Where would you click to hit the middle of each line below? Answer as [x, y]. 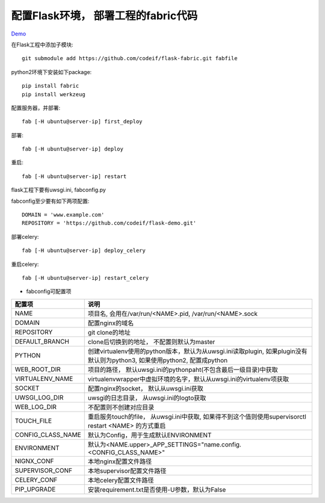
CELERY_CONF [36, 480]
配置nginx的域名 [111, 323]
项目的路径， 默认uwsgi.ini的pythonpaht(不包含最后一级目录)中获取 [183, 369]
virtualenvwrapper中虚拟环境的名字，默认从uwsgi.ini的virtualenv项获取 [188, 379]
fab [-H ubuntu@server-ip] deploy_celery [84, 251]
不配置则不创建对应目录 [121, 407]
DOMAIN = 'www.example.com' [63, 215]
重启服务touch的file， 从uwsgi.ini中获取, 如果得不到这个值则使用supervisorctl [197, 416]
